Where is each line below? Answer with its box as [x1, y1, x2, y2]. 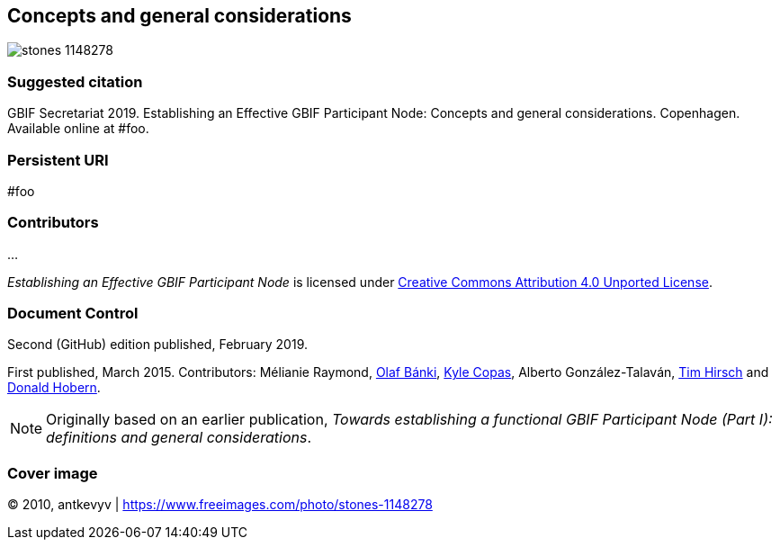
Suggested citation [7, 72, 143, 91]
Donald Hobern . [7, 380, 101, 396]
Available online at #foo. [7, 121, 149, 137]
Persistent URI [7, 150, 109, 169]
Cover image [7, 463, 98, 482]
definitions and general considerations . [46, 428, 312, 447]
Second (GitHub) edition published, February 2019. [7, 336, 308, 353]
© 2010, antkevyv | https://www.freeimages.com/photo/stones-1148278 [7, 497, 433, 513]
